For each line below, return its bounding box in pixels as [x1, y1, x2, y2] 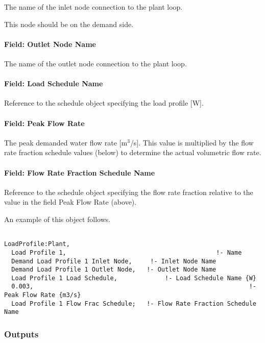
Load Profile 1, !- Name [11, 249, 242, 256]
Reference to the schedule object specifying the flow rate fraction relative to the [4, 186, 253, 197]
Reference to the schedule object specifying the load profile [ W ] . [4, 97, 204, 108]
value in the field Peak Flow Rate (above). [4, 197, 137, 207]
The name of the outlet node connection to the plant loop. [4, 58, 187, 68]
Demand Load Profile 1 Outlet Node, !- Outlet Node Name [11, 266, 216, 274]
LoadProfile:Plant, [4, 240, 70, 248]
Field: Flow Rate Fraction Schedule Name [4, 167, 155, 178]
